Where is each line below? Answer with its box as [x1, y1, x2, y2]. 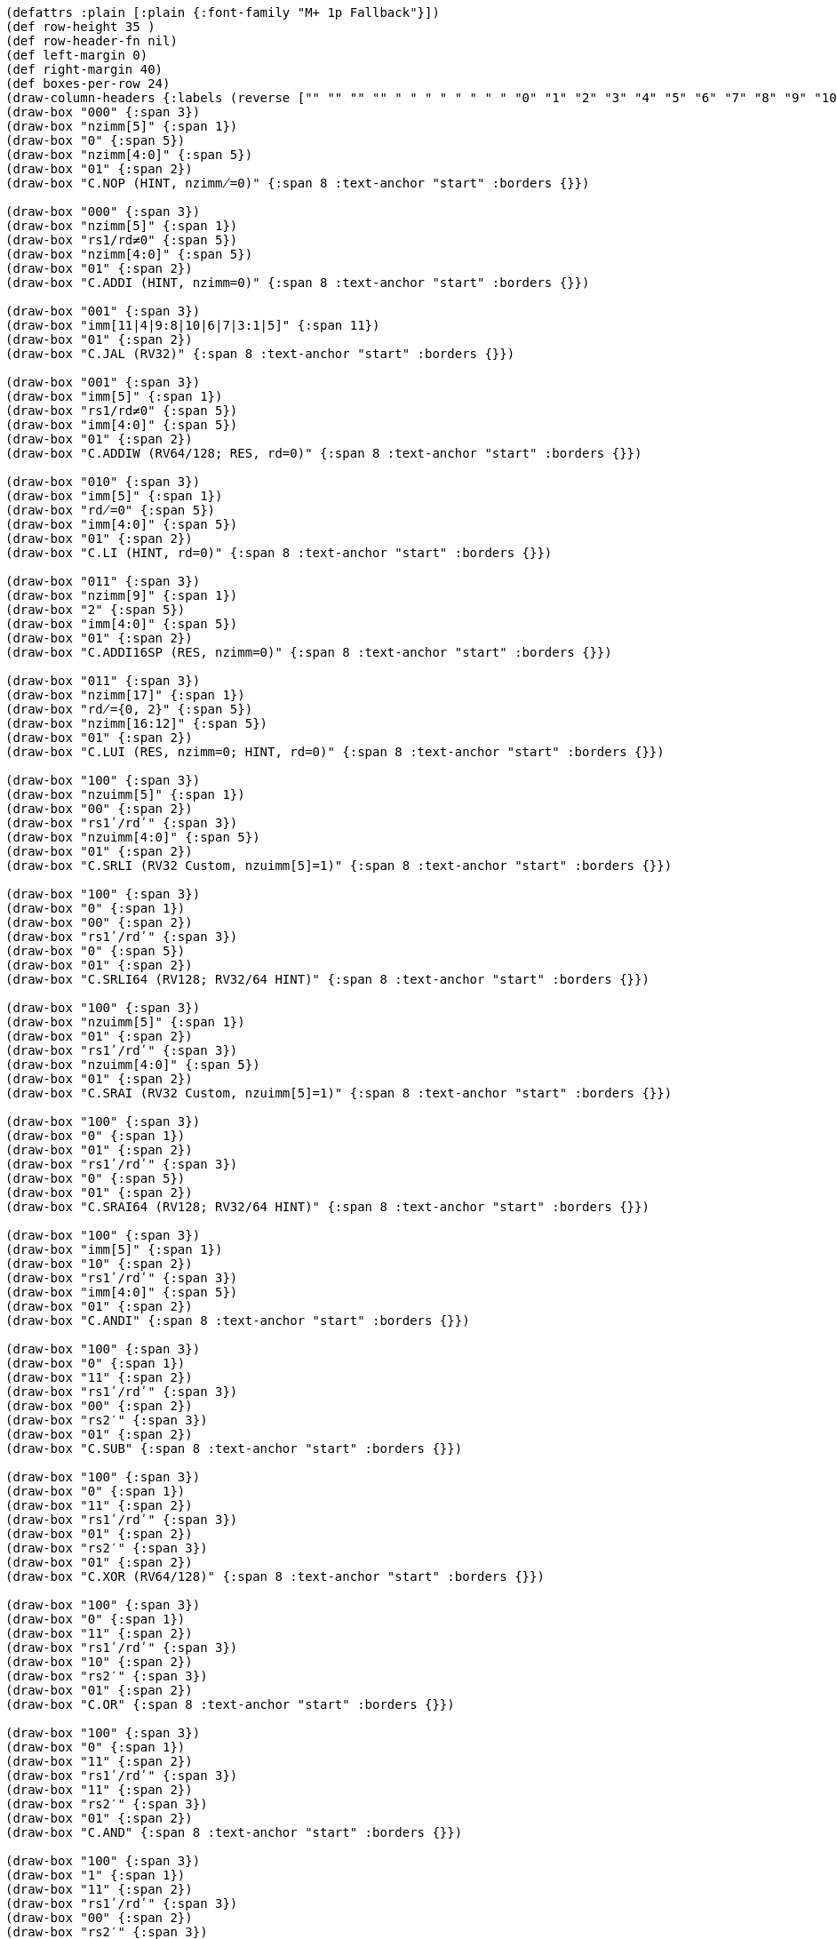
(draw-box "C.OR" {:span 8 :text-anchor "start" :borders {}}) [5, 1697, 455, 1712]
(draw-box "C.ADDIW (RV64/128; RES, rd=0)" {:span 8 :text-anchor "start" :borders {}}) [5, 446, 642, 460]
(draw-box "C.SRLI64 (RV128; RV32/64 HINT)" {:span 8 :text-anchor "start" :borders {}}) [5, 972, 650, 986]
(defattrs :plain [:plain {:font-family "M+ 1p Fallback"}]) [5, 5, 440, 20]
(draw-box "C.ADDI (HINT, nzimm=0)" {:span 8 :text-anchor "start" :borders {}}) [5, 275, 590, 290]
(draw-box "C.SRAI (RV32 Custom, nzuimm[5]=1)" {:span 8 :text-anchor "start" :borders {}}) [5, 1086, 673, 1100]
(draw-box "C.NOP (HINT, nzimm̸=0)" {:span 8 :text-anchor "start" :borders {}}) [5, 176, 590, 190]
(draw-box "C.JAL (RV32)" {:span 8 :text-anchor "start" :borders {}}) [5, 347, 515, 361]
